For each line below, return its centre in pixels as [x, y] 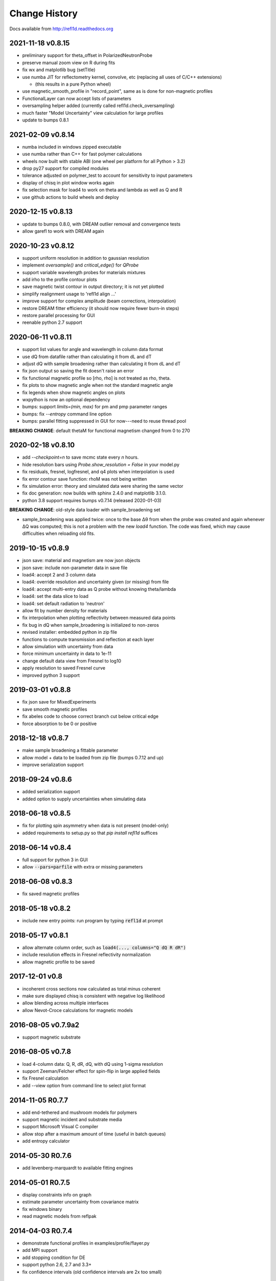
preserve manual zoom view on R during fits [68, 63]
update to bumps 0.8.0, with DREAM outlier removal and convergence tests [101, 224]
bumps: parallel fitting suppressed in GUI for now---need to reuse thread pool [104, 421]
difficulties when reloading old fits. [59, 533]
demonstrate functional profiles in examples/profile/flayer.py [86, 1243]
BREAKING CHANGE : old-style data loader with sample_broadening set [85, 510]
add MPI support [40, 1250]
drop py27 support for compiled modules [65, 169]
